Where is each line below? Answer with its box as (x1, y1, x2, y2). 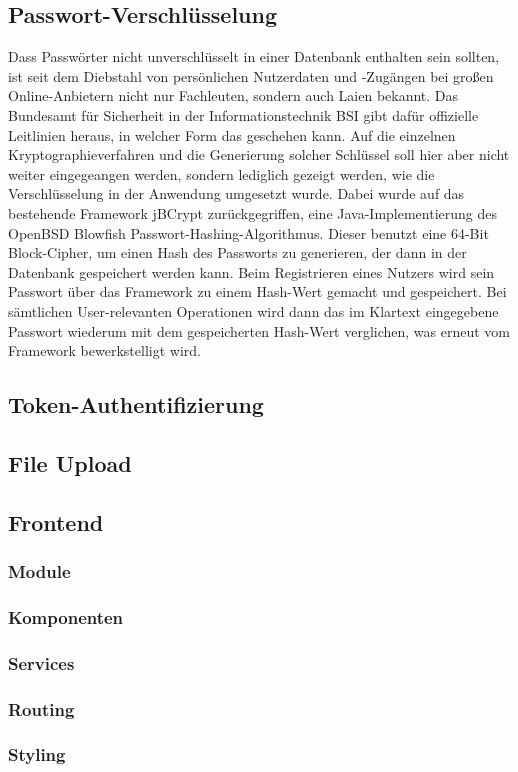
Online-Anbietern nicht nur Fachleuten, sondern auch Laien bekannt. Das (8, 85, 459, 106)
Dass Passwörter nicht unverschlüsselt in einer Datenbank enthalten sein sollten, (8, 46, 500, 67)
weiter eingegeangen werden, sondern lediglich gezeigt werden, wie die (8, 163, 435, 184)
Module (8, 558, 71, 583)
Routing (8, 696, 75, 721)
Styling (8, 742, 66, 767)
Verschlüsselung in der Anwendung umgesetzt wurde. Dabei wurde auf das (8, 183, 465, 204)
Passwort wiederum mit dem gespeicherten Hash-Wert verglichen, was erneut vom (8, 320, 511, 341)
